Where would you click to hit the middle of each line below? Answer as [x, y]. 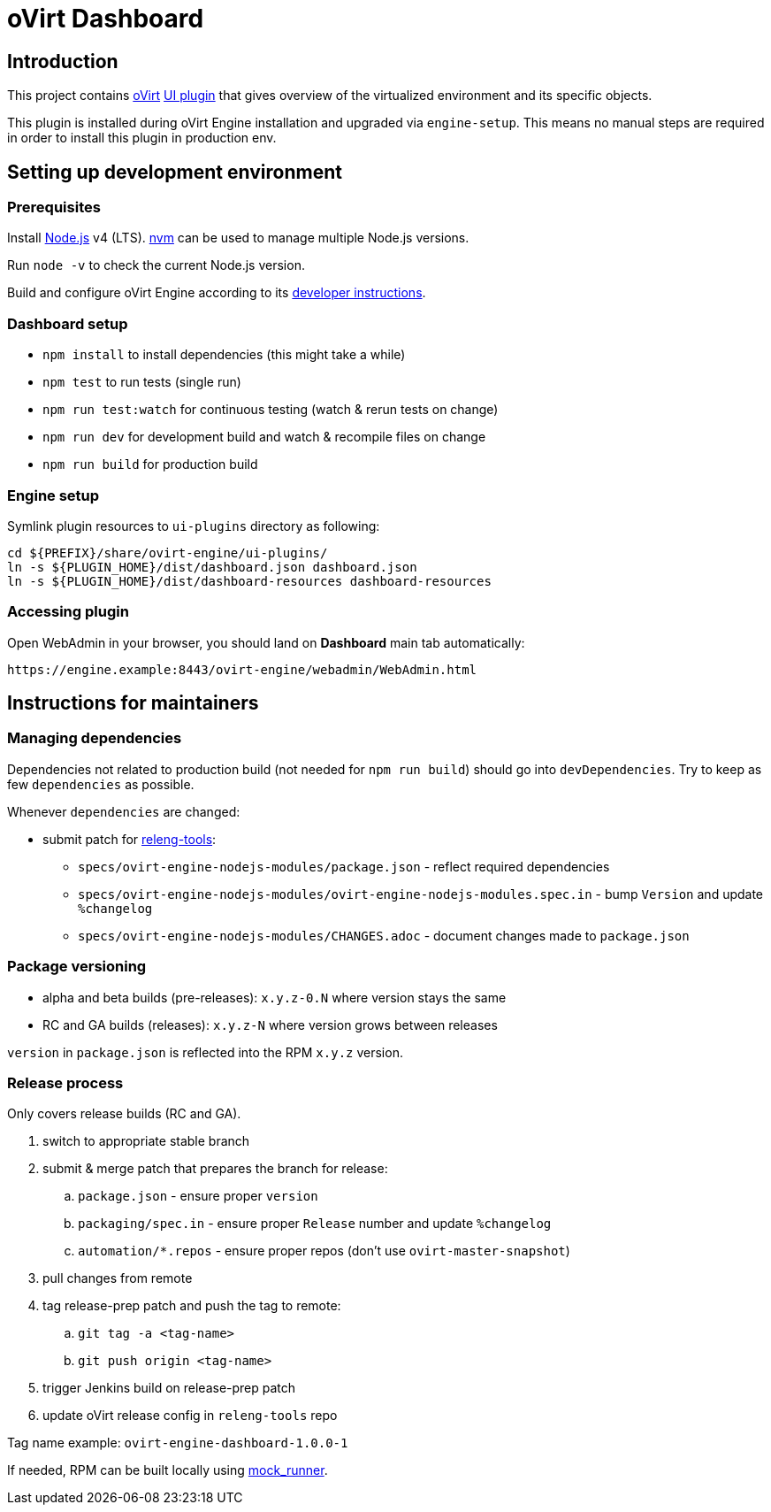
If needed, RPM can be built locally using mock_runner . [168, 1470]
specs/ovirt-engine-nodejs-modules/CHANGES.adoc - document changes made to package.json [384, 935]
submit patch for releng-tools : [130, 839]
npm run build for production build [150, 464]
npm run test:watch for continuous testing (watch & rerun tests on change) [271, 410]
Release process [65, 1082]
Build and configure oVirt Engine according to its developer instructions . [217, 293]
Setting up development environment [175, 172]
